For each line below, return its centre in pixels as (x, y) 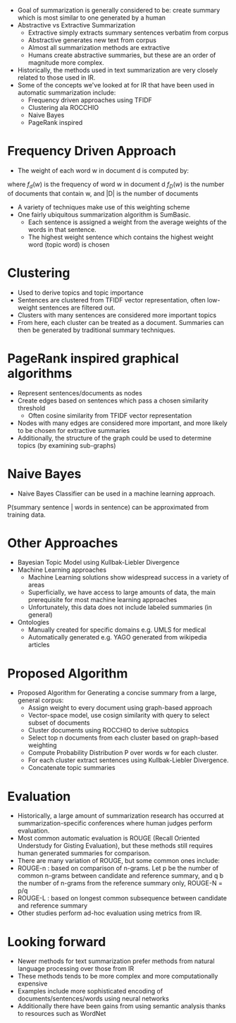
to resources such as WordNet (62, 1014)
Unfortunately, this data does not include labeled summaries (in (120, 607)
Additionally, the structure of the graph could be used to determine (114, 438)
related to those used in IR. (56, 78)
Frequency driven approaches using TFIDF (90, 100)
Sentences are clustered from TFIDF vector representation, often (111, 300)
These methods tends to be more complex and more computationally (118, 976)
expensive (32, 984)
